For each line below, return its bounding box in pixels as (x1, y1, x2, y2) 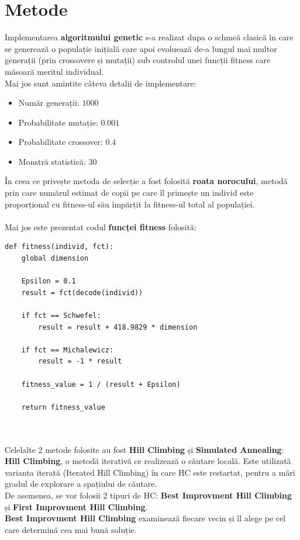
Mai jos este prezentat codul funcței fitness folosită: (5, 220, 196, 233)
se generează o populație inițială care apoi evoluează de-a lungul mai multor (5, 42, 277, 54)
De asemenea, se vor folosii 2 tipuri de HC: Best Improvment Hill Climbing (5, 489, 292, 501)
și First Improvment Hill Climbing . (5, 500, 148, 513)
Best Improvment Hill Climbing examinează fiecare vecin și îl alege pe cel (5, 512, 286, 524)
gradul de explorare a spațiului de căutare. (5, 477, 157, 490)
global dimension (21, 254, 89, 263)
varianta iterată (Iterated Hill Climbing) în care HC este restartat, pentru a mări (5, 466, 295, 478)
